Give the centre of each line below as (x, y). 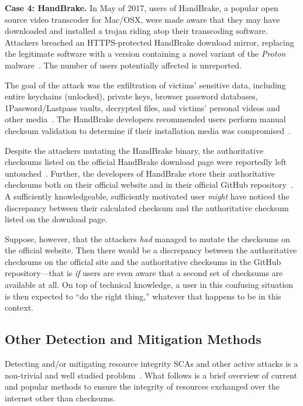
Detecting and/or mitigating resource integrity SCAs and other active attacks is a (151, 364)
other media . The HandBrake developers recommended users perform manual (145, 119)
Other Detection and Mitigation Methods (133, 339)
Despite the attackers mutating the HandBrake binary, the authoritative (134, 150)
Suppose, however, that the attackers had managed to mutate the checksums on (147, 238)
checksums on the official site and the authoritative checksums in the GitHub (143, 261)
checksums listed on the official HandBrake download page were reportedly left (146, 162)
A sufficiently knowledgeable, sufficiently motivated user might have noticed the (147, 196)
